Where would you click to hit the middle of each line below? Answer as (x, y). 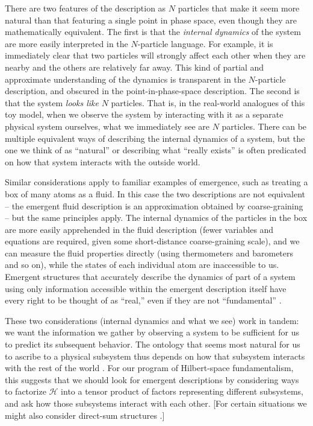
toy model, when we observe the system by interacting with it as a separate (144, 114)
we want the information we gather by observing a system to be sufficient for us (152, 332)
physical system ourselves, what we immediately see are (107, 126)
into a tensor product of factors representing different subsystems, (182, 391)
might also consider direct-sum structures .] (85, 415)
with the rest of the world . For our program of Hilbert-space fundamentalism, (149, 368)
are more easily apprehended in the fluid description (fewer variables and (139, 229)
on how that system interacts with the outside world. (103, 161)
